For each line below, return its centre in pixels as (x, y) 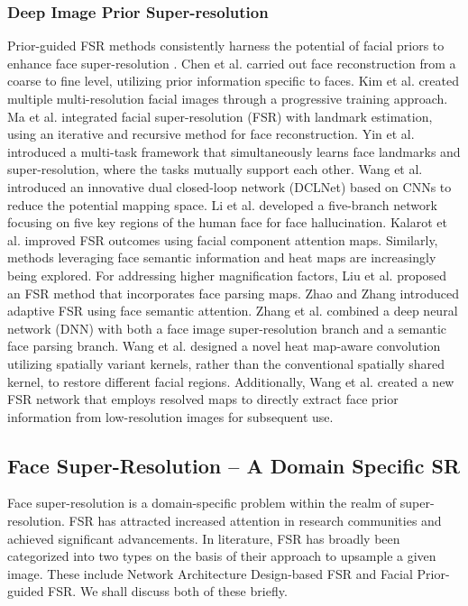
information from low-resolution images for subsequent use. (170, 416)
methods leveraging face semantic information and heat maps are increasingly (222, 257)
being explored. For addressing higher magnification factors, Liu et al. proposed (227, 275)
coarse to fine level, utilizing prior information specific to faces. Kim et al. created (233, 81)
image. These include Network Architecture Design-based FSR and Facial (210, 573)
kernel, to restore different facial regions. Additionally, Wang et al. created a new (231, 381)
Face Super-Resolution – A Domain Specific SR (234, 465)
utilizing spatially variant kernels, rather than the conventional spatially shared (226, 363)
